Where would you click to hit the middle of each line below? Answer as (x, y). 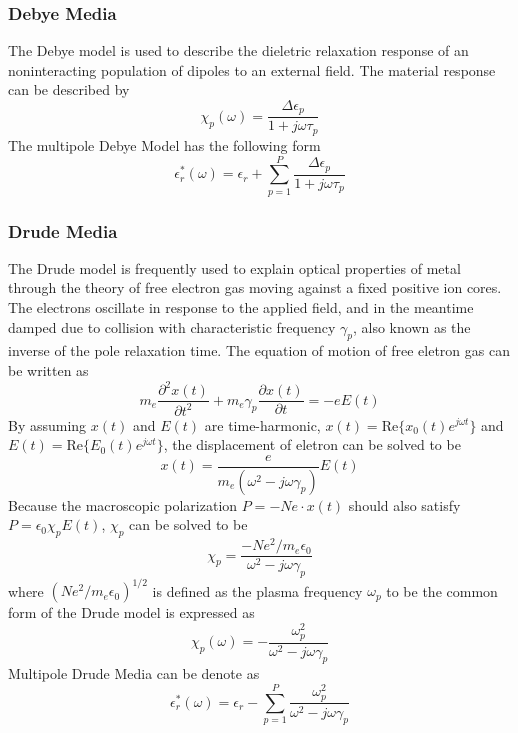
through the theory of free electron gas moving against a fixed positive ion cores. (255, 287)
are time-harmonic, (262, 424)
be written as (48, 370)
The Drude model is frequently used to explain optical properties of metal (234, 267)
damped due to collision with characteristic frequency (172, 326)
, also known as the (411, 326)
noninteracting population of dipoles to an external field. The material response (252, 69)
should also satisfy (404, 504)
